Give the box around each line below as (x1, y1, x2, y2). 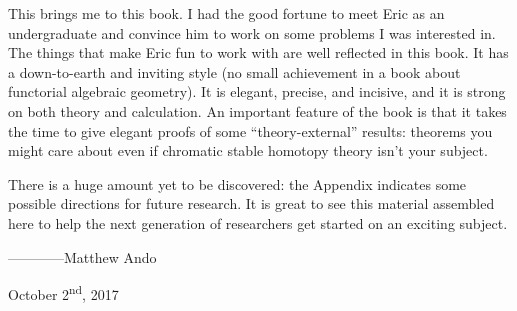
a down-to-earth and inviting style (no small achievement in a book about (8, 61, 461, 82)
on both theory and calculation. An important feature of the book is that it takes (8, 100, 507, 121)
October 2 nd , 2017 (8, 281, 119, 304)
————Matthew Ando (8, 246, 157, 267)
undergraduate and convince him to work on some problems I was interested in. (8, 22, 496, 43)
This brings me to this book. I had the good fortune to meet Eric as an (8, 3, 445, 23)
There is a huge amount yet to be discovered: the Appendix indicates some (8, 173, 467, 194)
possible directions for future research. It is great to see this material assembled (8, 193, 495, 214)
